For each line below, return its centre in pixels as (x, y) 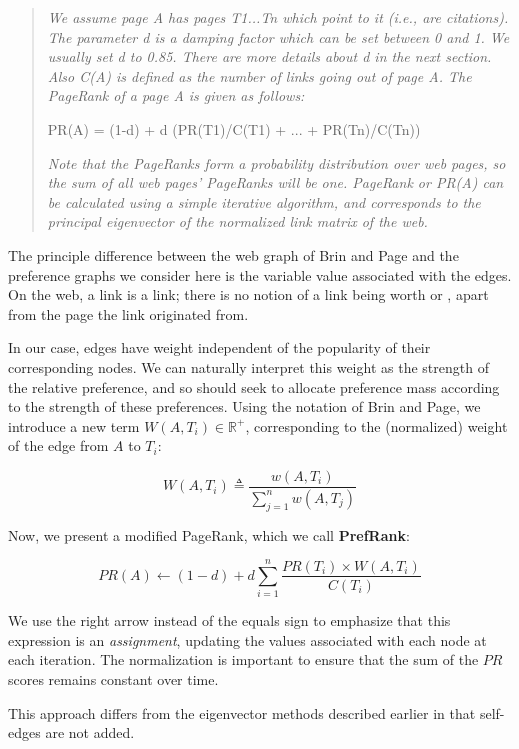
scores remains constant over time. (113, 679)
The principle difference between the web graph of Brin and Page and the (233, 254)
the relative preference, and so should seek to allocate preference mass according (254, 386)
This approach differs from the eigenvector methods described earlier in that (242, 712)
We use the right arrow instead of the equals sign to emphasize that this (229, 620)
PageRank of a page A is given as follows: (176, 95)
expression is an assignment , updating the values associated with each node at (247, 639)
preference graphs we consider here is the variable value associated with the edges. (260, 274)
